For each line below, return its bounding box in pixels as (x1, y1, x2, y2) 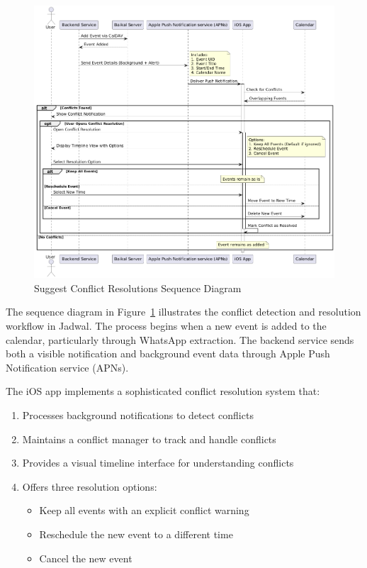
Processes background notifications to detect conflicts (22, 407, 254, 422)
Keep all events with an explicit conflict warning (39, 503, 249, 518)
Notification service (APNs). (6, 360, 129, 374)
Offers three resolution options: (22, 479, 157, 494)
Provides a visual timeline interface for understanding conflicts (22, 455, 294, 470)
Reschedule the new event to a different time (39, 526, 233, 541)
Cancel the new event (39, 550, 132, 565)
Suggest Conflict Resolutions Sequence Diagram (34, 280, 242, 295)
